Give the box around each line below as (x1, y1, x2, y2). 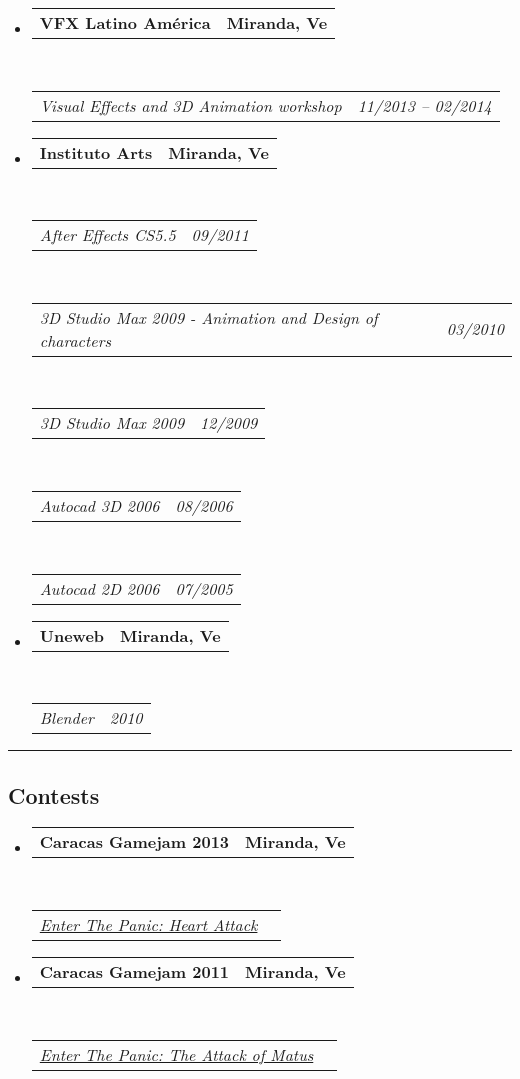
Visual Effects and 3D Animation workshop (39, 93, 342, 117)
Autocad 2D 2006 (39, 576, 160, 600)
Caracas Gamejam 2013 (39, 830, 230, 854)
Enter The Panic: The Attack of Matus (39, 1042, 314, 1066)
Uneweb (39, 623, 105, 647)
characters (39, 328, 111, 352)
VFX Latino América (39, 11, 211, 34)
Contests (8, 779, 100, 810)
